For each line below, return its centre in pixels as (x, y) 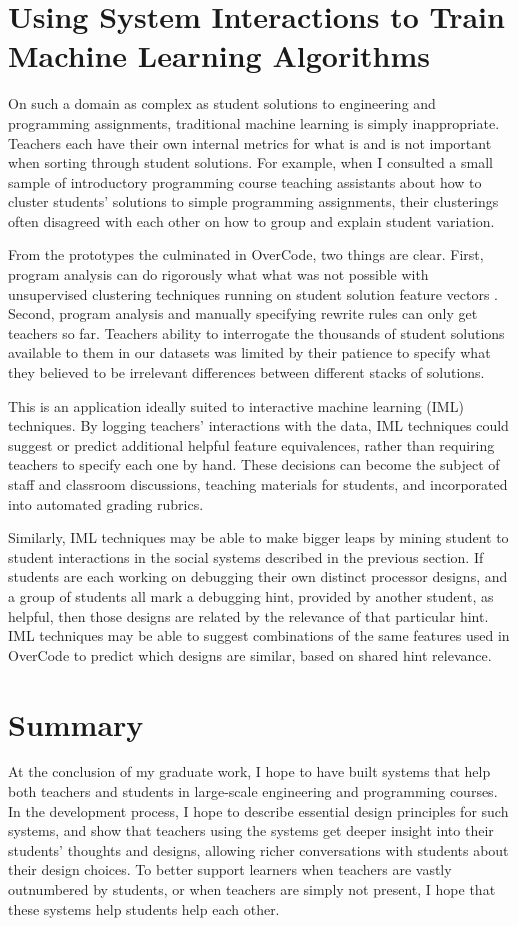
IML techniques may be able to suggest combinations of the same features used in (259, 635)
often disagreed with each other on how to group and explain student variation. (251, 220)
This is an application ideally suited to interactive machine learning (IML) (236, 405)
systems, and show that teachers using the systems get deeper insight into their (251, 830)
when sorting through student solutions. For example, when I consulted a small (250, 162)
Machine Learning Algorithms (219, 55)
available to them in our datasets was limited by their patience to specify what (249, 352)
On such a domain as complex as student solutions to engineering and (222, 103)
